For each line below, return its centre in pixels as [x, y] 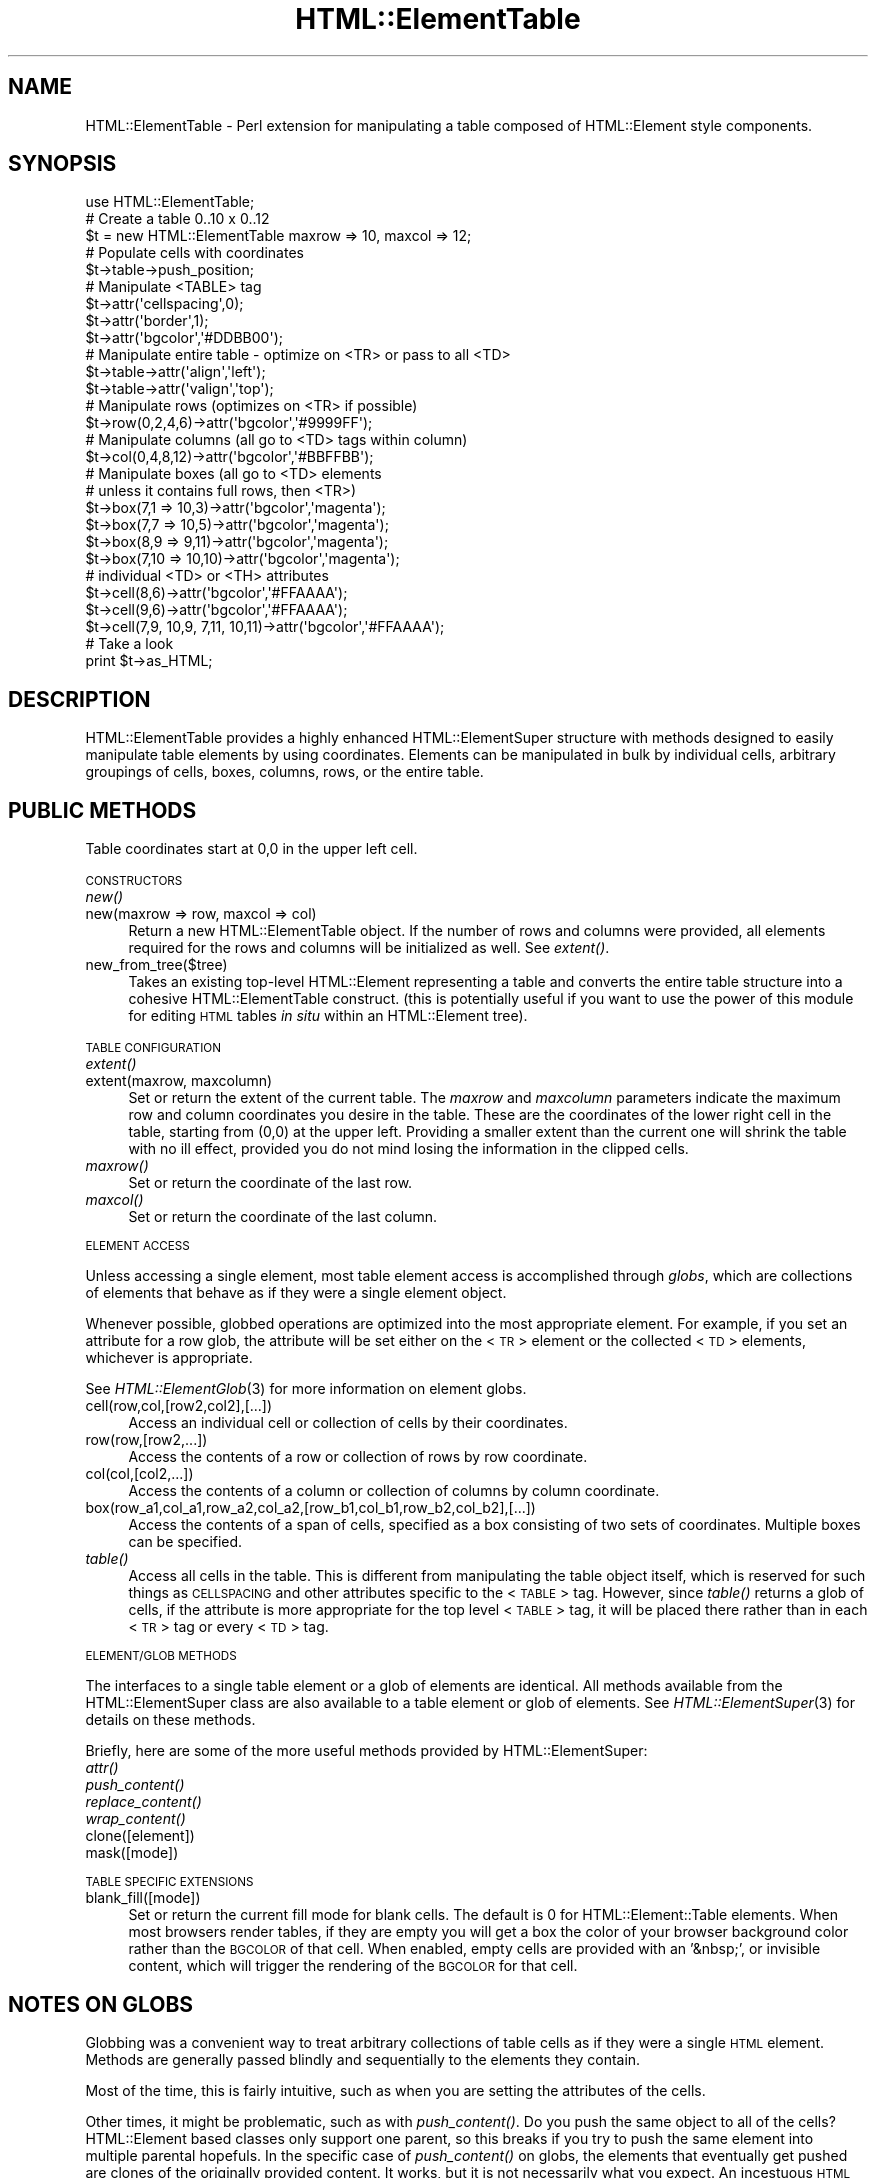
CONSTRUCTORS [134, 881]
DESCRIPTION [79, 699]
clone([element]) [140, 1836]
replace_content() [143, 1802]
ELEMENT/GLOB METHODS [161, 1656]
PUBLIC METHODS [102, 810]
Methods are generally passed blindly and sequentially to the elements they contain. [363, 2059]
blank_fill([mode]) [143, 1898]
